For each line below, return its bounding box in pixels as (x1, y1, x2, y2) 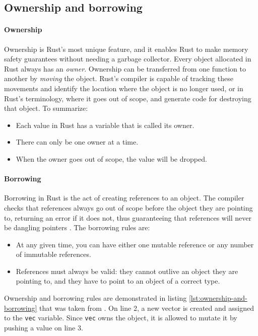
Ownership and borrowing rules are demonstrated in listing (4, 293, 187, 303)
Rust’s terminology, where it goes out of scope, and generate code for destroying (4, 93, 251, 103)
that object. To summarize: (4, 103, 88, 113)
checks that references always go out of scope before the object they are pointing (4, 202, 253, 213)
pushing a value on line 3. (4, 322, 83, 332)
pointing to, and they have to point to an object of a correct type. (16, 276, 220, 286)
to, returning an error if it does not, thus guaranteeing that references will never (4, 212, 251, 223)
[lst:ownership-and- (188, 293, 247, 303)
